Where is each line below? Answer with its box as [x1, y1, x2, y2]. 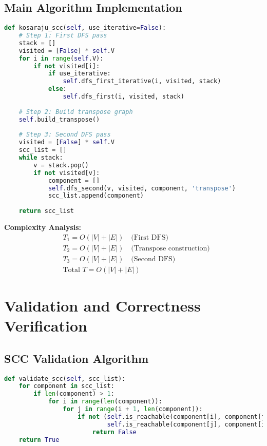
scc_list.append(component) [48, 192, 144, 200]
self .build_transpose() [18, 115, 100, 123]
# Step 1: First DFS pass [18, 32, 107, 40]
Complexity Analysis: [4, 222, 82, 232]
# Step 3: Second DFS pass [18, 131, 111, 139]
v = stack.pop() [33, 161, 89, 169]
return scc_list [18, 207, 74, 215]
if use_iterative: [48, 70, 111, 77]
